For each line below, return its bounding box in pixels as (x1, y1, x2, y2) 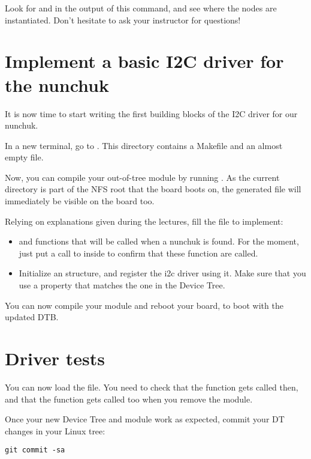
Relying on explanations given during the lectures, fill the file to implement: (5, 214, 283, 227)
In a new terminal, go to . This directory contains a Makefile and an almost (5, 139, 283, 151)
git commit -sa (5, 446, 65, 455)
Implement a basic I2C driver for (5, 49, 284, 73)
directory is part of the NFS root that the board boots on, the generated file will (5, 183, 301, 195)
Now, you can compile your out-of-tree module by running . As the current (5, 171, 280, 183)
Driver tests (5, 346, 105, 370)
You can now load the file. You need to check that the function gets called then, (5, 380, 298, 393)
